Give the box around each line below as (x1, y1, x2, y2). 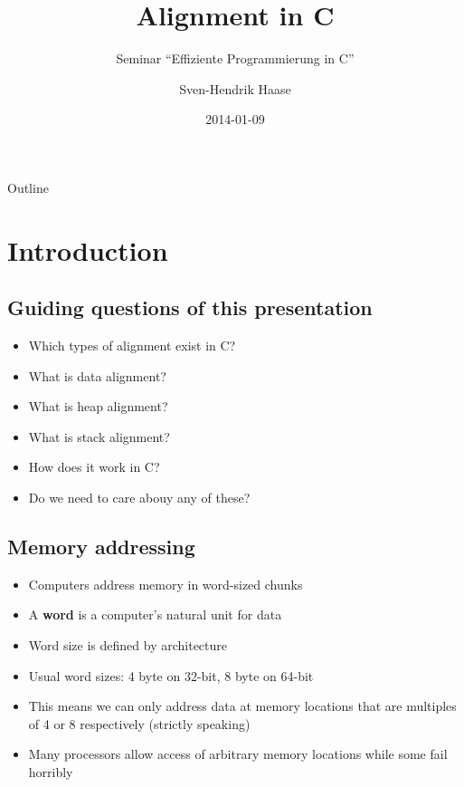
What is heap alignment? (28, 397, 168, 416)
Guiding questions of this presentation (7, 293, 373, 322)
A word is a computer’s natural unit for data (28, 605, 282, 624)
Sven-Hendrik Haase (179, 79, 291, 98)
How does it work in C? (28, 457, 160, 476)
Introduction (7, 231, 168, 268)
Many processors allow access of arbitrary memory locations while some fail (28, 744, 448, 763)
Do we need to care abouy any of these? (28, 488, 251, 507)
